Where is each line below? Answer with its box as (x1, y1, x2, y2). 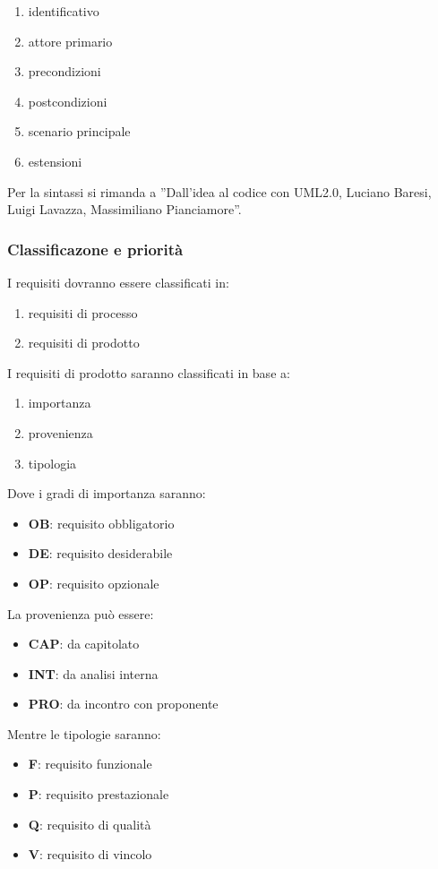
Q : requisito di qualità (28, 814, 151, 833)
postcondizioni (28, 91, 107, 110)
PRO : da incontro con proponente (28, 694, 219, 713)
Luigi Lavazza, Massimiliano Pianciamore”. (7, 200, 242, 219)
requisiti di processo (28, 303, 138, 322)
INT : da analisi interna (28, 664, 159, 683)
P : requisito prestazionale (28, 785, 169, 804)
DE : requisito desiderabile (28, 544, 173, 563)
